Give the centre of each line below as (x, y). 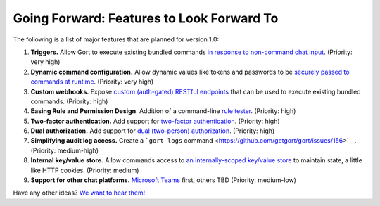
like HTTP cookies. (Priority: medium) (85, 170)
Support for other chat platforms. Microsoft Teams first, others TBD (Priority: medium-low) (164, 180)
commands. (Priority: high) (69, 101)
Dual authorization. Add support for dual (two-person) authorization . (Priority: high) (153, 131)
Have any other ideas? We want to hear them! (79, 193)
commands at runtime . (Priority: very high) (92, 82)
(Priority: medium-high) (64, 150)
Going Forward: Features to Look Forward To (146, 18)
